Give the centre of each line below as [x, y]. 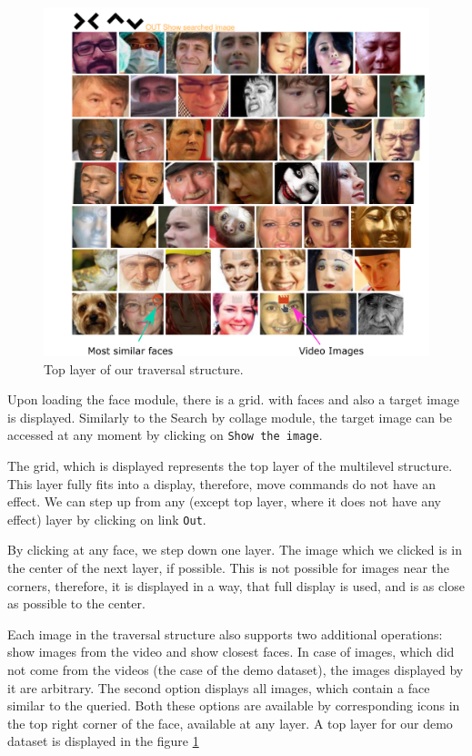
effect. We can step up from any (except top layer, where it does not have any [224, 501]
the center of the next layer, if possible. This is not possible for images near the [228, 568]
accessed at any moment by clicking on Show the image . [165, 435]
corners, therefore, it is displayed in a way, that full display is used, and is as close [236, 585]
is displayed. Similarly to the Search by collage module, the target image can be [230, 417]
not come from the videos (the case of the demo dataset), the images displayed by [236, 670]
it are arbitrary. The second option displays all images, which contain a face [219, 687]
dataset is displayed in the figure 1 [103, 741]
